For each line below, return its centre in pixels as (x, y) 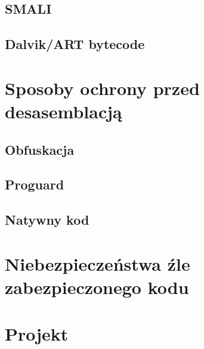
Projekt (37, 334)
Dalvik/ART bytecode (75, 44)
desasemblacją (64, 111)
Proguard (35, 184)
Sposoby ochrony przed (102, 88)
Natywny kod (47, 220)
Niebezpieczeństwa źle (98, 263)
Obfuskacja (40, 149)
